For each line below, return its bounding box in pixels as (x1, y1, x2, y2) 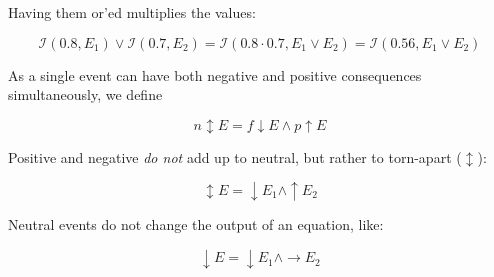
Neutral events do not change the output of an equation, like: (8, 214, 384, 235)
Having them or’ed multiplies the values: (8, 2, 256, 22)
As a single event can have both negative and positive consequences (8, 64, 422, 85)
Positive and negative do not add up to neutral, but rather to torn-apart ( (8, 146, 462, 167)
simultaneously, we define (8, 84, 163, 105)
